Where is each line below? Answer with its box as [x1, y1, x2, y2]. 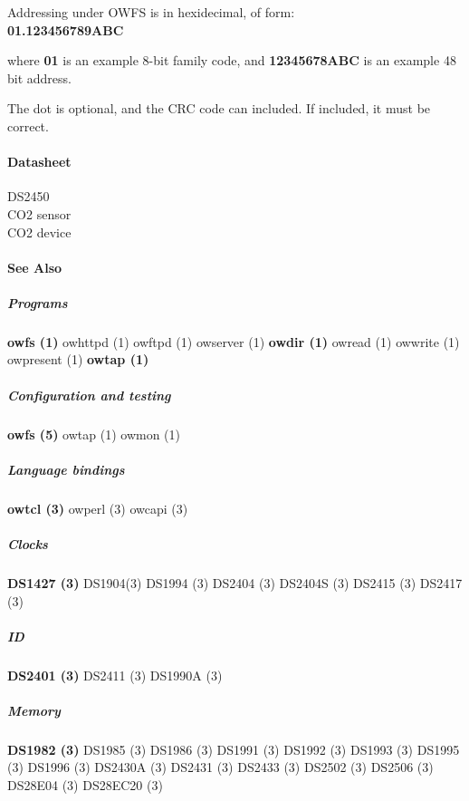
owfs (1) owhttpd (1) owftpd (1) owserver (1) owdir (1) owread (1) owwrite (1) [7, 332, 460, 351]
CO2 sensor [7, 204, 72, 223]
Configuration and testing [7, 385, 171, 404]
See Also [7, 257, 62, 276]
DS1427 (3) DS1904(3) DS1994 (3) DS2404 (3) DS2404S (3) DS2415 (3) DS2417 [7, 573, 463, 592]
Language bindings [7, 459, 125, 478]
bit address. [7, 68, 72, 87]
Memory [7, 700, 61, 719]
